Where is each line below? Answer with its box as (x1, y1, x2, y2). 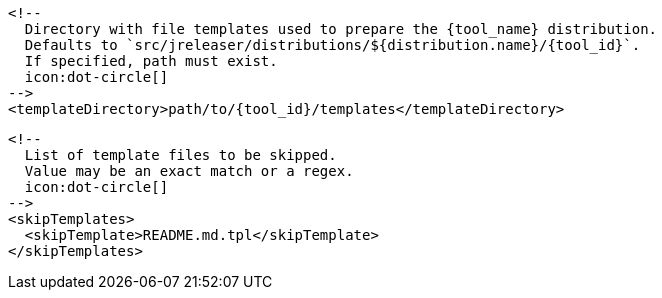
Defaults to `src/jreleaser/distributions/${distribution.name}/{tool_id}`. (24, 37, 641, 53)
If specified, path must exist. (24, 53, 278, 69)
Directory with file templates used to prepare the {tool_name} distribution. (24, 21, 658, 37)
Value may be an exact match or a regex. (24, 163, 354, 179)
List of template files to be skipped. (24, 147, 337, 163)
